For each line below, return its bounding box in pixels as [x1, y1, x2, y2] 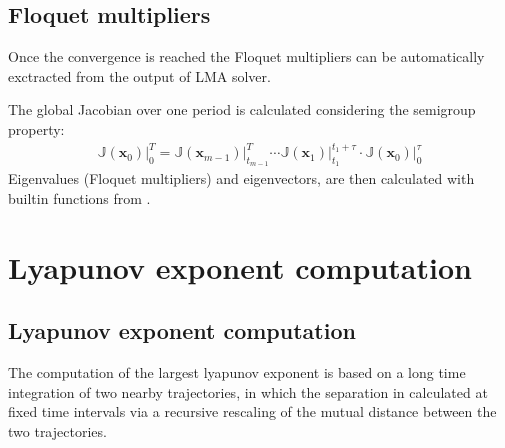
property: [8, 118, 65, 139]
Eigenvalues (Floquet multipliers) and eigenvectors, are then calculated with [8, 168, 475, 189]
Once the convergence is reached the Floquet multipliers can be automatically [8, 46, 485, 67]
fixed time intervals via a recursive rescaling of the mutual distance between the [8, 401, 497, 422]
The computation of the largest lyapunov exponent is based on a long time [8, 362, 466, 383]
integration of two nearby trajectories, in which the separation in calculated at [8, 381, 488, 402]
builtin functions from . [8, 187, 151, 208]
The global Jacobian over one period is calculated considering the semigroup [8, 99, 476, 120]
